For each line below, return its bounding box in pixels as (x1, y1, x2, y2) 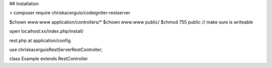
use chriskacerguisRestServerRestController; (9, 46, 103, 52)
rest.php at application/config (9, 37, 71, 43)
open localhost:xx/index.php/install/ (9, 28, 84, 34)
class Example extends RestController (9, 55, 88, 62)
